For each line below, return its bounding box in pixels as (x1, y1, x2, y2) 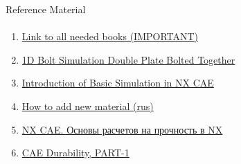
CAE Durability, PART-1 (21, 145, 130, 160)
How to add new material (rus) (21, 98, 154, 113)
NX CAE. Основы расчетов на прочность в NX (21, 122, 223, 136)
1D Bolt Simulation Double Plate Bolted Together (21, 52, 235, 66)
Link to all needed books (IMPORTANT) (21, 29, 199, 44)
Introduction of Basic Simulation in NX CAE (21, 75, 214, 90)
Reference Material (6, 2, 86, 16)
